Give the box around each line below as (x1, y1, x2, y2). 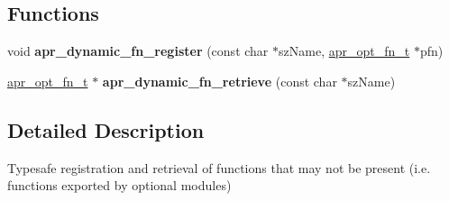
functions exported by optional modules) (7, 176, 232, 195)
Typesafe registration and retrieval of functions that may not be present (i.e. (7, 158, 431, 177)
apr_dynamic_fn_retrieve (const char (102, 71, 337, 90)
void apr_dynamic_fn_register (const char (7, 41, 269, 60)
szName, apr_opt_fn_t (279, 41, 410, 60)
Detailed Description (7, 115, 205, 143)
